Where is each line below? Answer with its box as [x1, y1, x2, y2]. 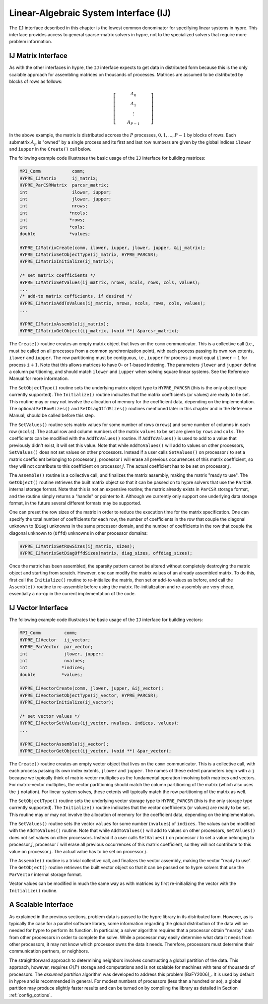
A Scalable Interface [9, 900, 74, 909]
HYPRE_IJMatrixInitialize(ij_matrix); [19, 258, 114, 264]
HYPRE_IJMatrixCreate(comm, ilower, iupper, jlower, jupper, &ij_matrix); [19, 245, 206, 251]
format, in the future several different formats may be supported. [9, 500, 141, 506]
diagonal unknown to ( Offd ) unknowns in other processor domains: [9, 530, 148, 536]
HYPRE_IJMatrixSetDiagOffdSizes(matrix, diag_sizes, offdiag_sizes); [19, 550, 193, 556]
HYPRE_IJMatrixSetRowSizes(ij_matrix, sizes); [19, 543, 135, 549]
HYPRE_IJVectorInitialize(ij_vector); [19, 699, 114, 705]
